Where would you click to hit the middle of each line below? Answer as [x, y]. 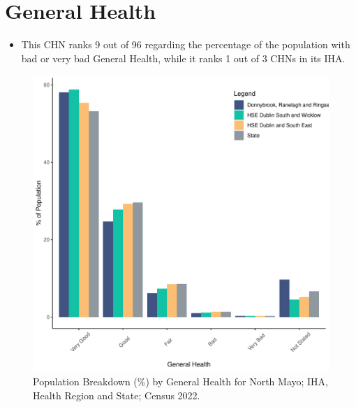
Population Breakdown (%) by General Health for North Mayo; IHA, [181, 381]
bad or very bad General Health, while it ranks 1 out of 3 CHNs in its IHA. [183, 58]
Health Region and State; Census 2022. [117, 395]
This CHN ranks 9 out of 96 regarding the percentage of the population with [186, 44]
